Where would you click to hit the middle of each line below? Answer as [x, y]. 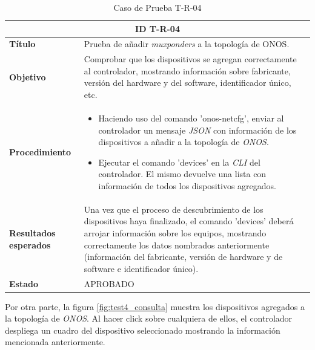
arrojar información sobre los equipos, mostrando [175, 232]
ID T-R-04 [157, 28]
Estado [24, 283]
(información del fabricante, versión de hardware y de [183, 257]
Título [22, 44]
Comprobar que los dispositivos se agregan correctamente [190, 59]
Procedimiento [40, 151]
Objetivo [28, 76]
